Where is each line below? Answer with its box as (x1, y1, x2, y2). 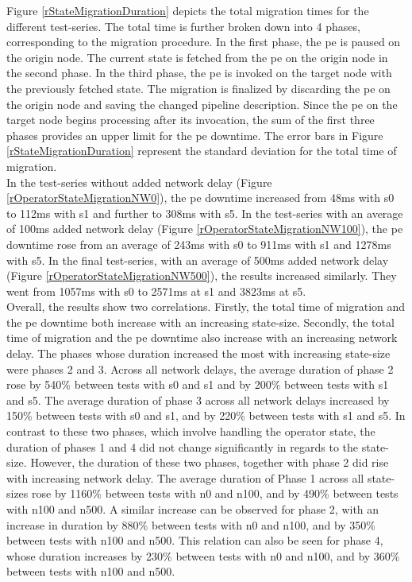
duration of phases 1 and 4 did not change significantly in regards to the (6, 438, 359, 455)
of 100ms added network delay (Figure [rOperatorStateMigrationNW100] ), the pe (6, 220, 403, 237)
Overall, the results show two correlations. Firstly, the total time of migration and (6, 298, 406, 315)
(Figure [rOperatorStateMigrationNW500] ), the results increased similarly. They (6, 267, 397, 284)
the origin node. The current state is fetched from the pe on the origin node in (6, 48, 388, 65)
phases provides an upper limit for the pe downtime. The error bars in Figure (6, 126, 383, 143)
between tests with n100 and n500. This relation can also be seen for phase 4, (6, 532, 383, 549)
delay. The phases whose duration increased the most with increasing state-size (6, 345, 391, 362)
